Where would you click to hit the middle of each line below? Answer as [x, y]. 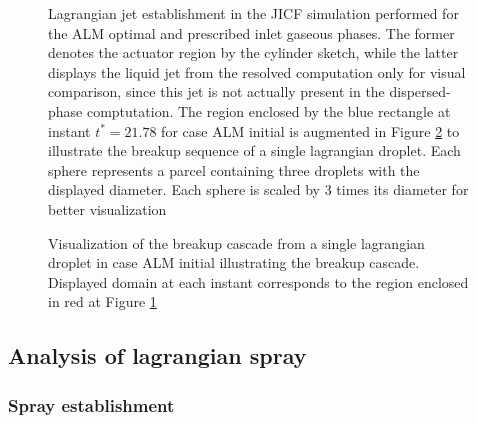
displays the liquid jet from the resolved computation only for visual [257, 71]
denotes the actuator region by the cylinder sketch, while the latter [253, 52]
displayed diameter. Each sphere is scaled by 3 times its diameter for [258, 189]
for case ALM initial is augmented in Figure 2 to [310, 130]
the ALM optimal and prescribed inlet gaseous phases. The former [251, 32]
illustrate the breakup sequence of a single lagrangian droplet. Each [254, 150]
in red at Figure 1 [102, 301]
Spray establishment [91, 404]
